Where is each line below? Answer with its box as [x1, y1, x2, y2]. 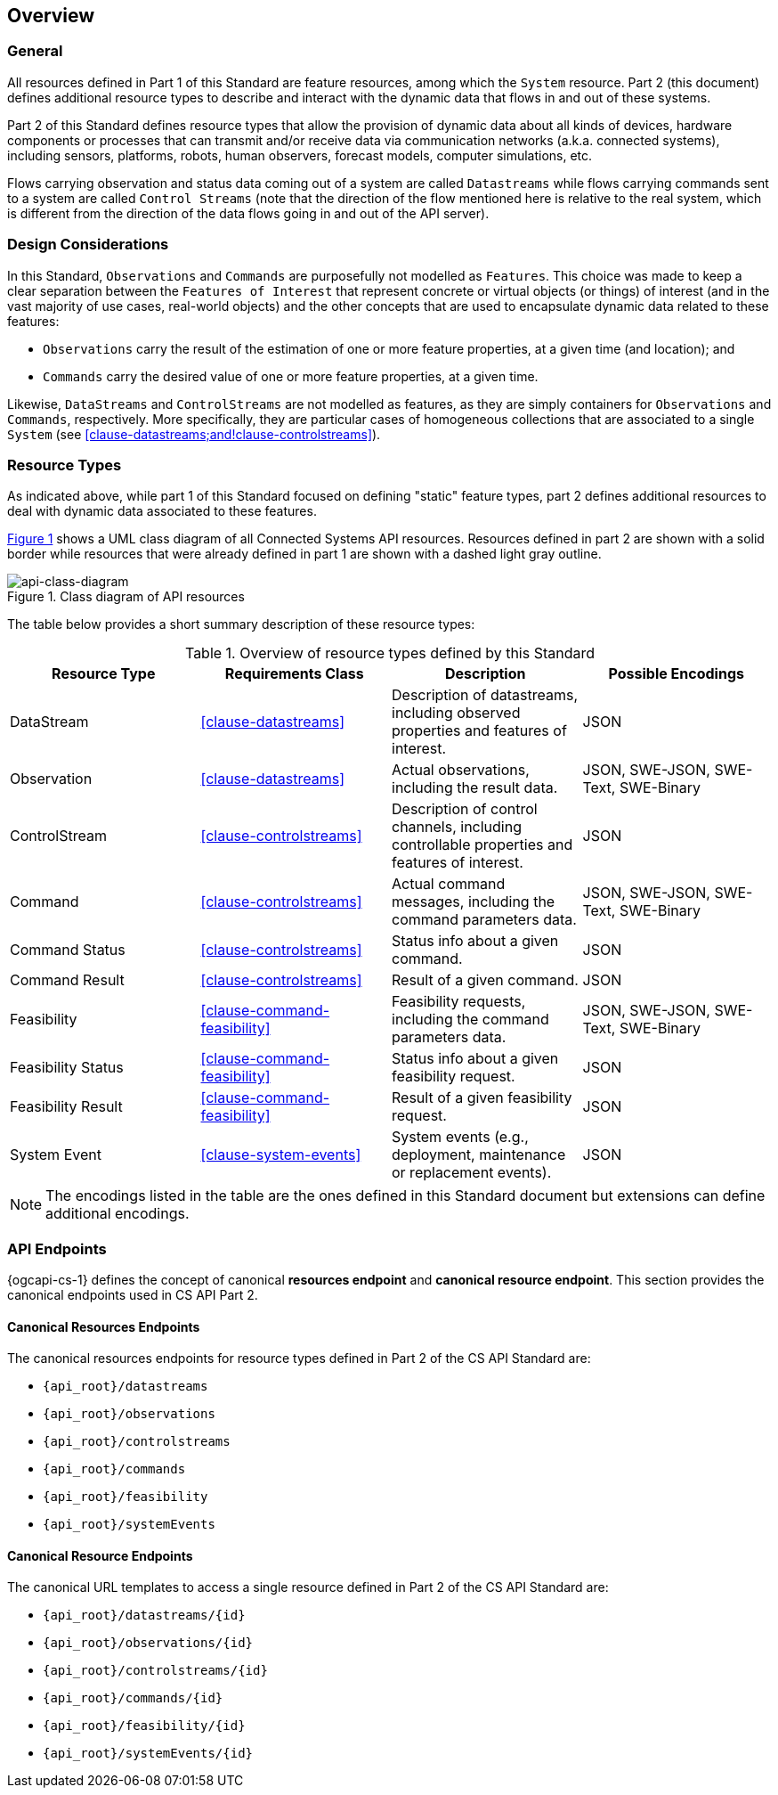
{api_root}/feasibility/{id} [43, 1718, 246, 1734]
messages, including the [392, 893, 555, 911]
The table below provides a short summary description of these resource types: [7, 616, 475, 632]
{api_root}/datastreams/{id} [43, 1608, 246, 1623]
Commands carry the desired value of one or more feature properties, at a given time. [43, 368, 539, 384]
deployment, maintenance [392, 1146, 566, 1164]
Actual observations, [392, 761, 530, 779]
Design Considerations [7, 235, 169, 254]
